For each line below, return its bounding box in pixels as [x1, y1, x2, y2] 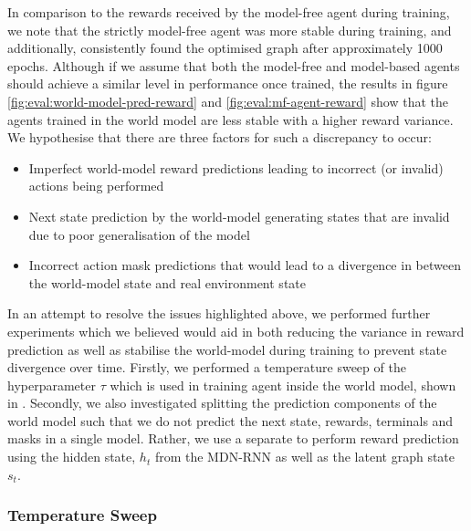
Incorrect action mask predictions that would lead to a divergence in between [28, 255, 461, 275]
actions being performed [28, 176, 164, 195]
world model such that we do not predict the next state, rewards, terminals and [7, 411, 454, 430]
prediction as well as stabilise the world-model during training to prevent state [7, 339, 447, 359]
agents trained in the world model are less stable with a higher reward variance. [7, 109, 454, 129]
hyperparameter [7, 375, 96, 394]
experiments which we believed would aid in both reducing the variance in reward [7, 321, 465, 340]
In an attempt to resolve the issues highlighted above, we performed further [7, 304, 431, 323]
